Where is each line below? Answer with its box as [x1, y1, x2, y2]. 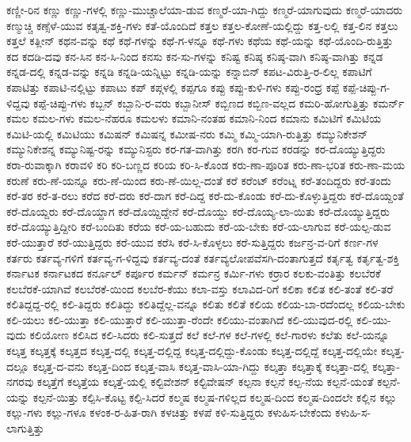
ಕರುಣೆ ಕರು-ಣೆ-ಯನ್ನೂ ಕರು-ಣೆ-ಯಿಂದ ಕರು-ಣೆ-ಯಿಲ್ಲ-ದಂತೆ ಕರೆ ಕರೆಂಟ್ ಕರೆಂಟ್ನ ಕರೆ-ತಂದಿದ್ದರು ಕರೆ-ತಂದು [6, 172, 391, 188]
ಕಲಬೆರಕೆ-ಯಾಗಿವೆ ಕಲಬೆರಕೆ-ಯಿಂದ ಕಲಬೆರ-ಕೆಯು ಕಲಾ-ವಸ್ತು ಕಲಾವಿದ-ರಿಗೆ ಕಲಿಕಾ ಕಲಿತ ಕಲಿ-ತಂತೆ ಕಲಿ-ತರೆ [6, 280, 394, 297]
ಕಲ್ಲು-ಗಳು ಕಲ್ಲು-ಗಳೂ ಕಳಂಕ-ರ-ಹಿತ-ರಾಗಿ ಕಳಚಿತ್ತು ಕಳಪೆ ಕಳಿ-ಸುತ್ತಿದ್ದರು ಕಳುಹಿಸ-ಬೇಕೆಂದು [6, 404, 332, 421]
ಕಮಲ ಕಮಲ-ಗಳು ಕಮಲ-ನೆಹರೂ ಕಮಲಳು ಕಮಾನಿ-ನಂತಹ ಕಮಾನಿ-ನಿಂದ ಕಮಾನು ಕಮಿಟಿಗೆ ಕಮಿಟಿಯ [6, 110, 382, 127]
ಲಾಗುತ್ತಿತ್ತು [6, 420, 44, 436]
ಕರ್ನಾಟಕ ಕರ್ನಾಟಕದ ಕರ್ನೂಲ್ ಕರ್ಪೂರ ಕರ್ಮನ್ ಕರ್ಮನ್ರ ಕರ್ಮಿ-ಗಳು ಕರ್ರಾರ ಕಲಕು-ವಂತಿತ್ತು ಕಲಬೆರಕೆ [6, 265, 381, 281]
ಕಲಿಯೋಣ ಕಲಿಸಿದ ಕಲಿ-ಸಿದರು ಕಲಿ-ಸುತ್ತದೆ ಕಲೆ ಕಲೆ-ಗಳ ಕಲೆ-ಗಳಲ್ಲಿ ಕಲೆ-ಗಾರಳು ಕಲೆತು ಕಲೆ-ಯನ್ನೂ [29, 327, 390, 343]
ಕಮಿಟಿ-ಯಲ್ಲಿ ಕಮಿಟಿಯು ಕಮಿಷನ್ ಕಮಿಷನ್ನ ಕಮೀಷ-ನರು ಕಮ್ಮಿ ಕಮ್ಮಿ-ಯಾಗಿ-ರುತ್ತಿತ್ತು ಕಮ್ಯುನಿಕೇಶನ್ [6, 125, 368, 142]
